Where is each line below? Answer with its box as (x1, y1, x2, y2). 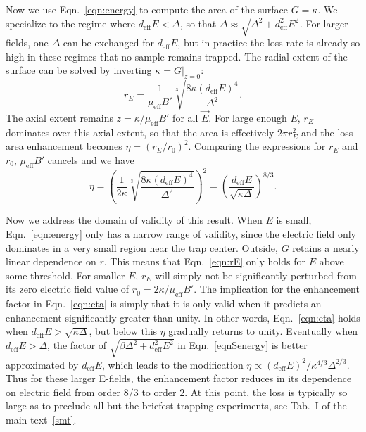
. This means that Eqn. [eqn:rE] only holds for (103, 254, 305, 269)
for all (172, 110, 198, 125)
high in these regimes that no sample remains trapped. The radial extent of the (6, 49, 348, 63)
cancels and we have (47, 152, 134, 167)
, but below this (89, 324, 158, 338)
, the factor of (47, 338, 107, 352)
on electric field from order (6, 384, 121, 399)
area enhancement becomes (6, 139, 122, 153)
